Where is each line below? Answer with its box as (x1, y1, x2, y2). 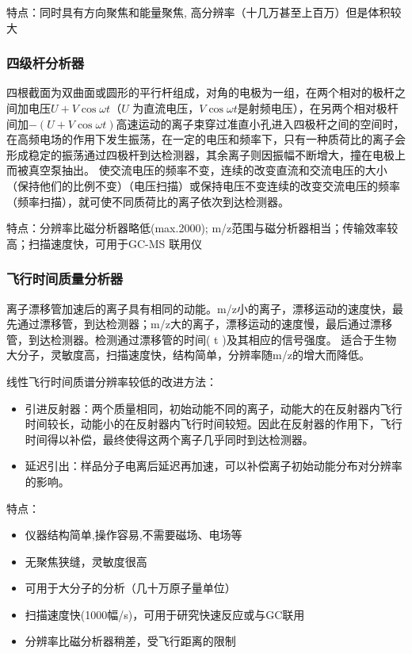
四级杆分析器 (6, 53, 85, 73)
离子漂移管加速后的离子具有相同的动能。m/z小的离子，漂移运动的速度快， (6, 300, 392, 316)
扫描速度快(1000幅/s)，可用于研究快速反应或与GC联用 (25, 606, 305, 622)
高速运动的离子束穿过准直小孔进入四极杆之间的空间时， (116, 115, 405, 132)
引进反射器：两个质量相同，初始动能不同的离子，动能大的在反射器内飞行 (25, 400, 402, 416)
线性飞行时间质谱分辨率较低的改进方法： (6, 373, 217, 389)
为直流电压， (132, 100, 200, 116)
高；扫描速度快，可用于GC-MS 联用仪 (6, 235, 203, 251)
